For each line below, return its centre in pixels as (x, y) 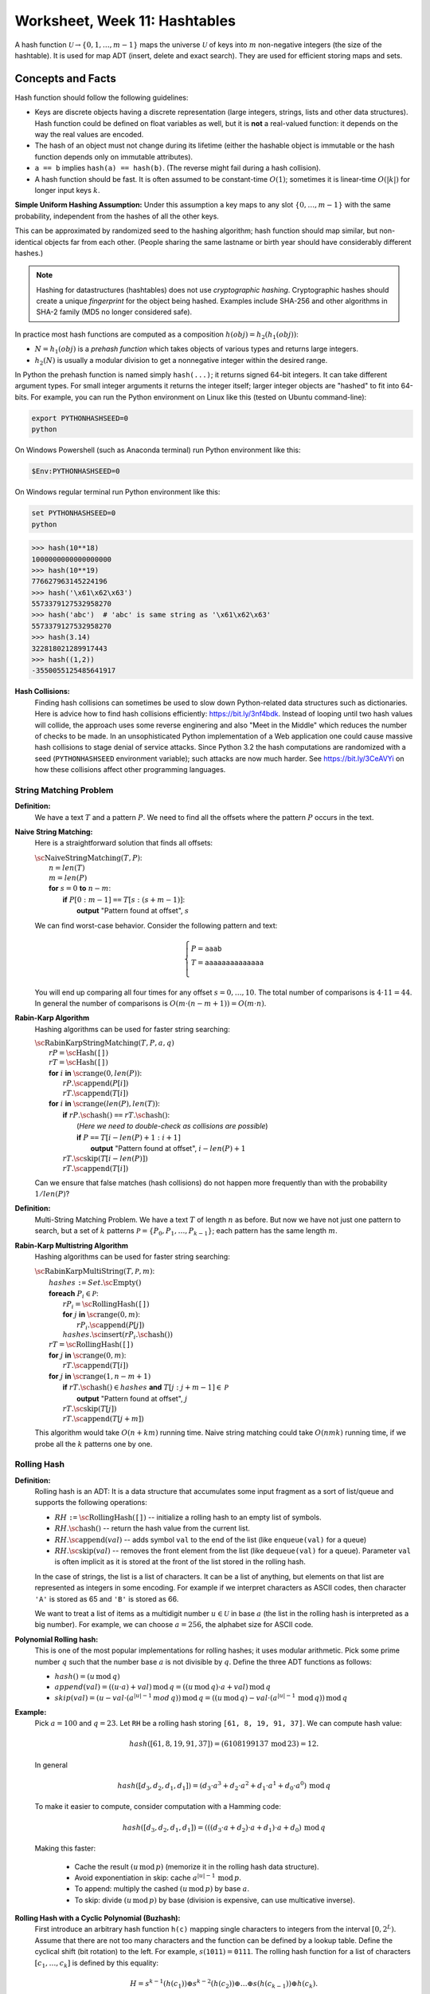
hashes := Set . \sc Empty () (95, 1283)
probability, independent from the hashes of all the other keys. (117, 216)
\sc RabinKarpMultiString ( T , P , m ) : (95, 1271)
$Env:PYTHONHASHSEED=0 (76, 471)
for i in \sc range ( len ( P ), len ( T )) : (105, 1104)
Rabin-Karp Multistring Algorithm (72, 1245)
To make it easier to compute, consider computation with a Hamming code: (158, 1807)
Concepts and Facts (66, 79)
